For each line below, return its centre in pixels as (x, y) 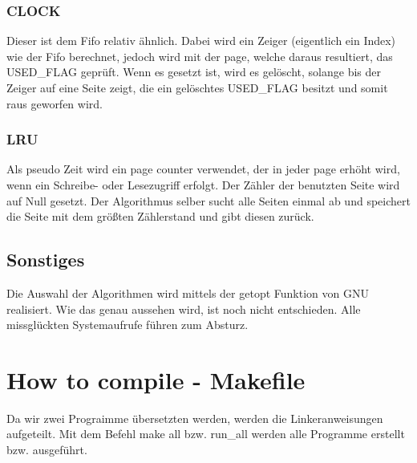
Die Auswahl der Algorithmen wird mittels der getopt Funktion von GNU (188, 292)
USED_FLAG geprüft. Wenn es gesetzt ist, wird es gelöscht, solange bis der (194, 72)
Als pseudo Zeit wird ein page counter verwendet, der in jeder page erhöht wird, (203, 169)
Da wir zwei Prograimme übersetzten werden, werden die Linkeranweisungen (195, 418)
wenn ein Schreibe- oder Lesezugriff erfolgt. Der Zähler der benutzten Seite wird (203, 185)
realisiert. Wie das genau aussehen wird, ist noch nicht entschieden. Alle (184, 309)
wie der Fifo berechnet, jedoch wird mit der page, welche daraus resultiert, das (200, 56)
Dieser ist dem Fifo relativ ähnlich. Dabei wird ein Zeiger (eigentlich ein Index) (201, 41)
